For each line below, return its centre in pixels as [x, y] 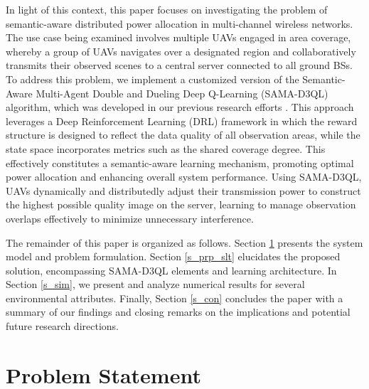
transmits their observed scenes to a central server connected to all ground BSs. [179, 65]
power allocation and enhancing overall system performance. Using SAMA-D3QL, [184, 177]
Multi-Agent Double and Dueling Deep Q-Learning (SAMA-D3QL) [182, 93]
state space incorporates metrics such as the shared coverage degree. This [166, 148]
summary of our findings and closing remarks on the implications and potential [178, 312]
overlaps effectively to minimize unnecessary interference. [130, 218]
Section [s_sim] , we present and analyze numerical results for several [155, 284]
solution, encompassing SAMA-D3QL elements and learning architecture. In [171, 270]
